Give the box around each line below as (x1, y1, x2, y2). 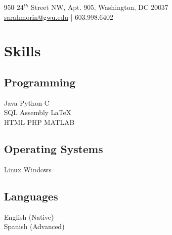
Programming (4, 74, 76, 89)
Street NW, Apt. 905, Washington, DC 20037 (31, 2, 169, 12)
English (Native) (4, 211, 54, 222)
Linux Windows (4, 164, 51, 174)
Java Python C (4, 97, 49, 108)
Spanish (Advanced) (4, 221, 65, 232)
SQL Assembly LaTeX (4, 107, 72, 117)
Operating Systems (4, 141, 103, 156)
